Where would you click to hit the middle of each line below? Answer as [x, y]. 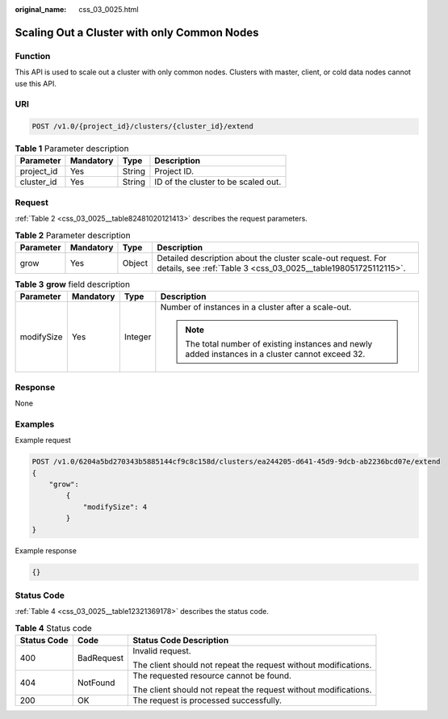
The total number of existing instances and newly [279, 344]
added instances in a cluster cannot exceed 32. [275, 354]
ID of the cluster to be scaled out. [218, 182]
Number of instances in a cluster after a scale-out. [256, 307]
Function [33, 56]
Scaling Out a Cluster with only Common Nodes [137, 32]
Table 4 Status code [53, 628]
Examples [35, 424]
